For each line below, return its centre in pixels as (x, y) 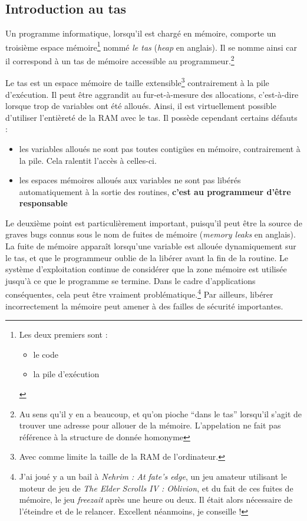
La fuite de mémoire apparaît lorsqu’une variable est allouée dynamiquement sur (151, 246)
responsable (43, 203)
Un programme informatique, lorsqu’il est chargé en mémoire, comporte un (141, 33)
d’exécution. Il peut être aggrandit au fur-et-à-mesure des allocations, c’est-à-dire (152, 94)
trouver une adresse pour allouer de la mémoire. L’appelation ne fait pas (150, 425)
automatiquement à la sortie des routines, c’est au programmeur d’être (155, 191)
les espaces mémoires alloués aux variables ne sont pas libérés (130, 180)
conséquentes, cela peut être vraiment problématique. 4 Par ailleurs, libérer (139, 294)
